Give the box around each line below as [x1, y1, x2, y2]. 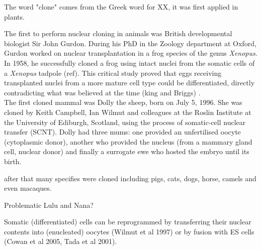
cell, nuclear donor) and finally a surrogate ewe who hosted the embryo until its [4, 146, 249, 157]
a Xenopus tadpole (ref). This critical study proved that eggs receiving [4, 67, 222, 78]
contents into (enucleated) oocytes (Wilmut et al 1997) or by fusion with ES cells [4, 226, 254, 236]
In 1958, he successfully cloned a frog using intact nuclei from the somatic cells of [4, 57, 255, 68]
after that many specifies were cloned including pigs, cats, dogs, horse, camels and [4, 173, 256, 183]
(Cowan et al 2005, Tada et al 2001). [4, 236, 117, 246]
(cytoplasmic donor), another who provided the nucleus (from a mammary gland [4, 136, 252, 147]
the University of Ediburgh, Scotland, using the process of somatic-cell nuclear [4, 116, 246, 127]
